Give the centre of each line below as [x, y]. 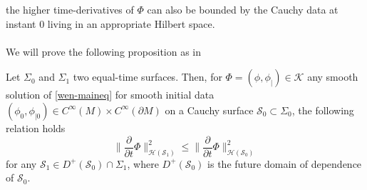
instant [21, 23]
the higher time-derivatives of [70, 9]
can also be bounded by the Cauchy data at [243, 9]
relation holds [36, 127]
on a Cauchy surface [209, 110]
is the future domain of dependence [285, 163]
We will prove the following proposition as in [104, 51]
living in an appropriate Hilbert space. [131, 23]
